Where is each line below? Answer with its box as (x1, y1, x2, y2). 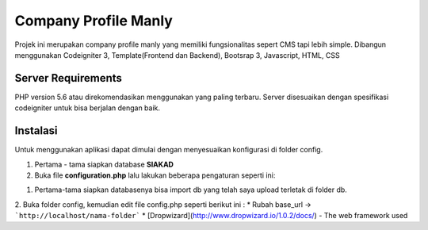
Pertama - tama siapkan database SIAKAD (34, 159, 174, 169)
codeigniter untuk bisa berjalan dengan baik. (14, 103, 161, 113)
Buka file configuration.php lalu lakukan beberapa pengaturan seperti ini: (34, 171, 276, 180)
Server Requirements (14, 71, 123, 85)
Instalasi (14, 124, 59, 138)
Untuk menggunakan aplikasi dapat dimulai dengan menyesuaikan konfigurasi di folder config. (14, 145, 323, 155)
